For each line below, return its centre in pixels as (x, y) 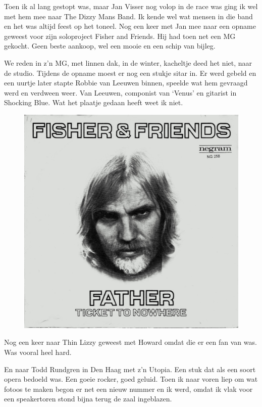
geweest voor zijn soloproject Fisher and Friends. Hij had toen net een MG (120, 36)
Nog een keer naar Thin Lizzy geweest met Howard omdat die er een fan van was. (130, 342)
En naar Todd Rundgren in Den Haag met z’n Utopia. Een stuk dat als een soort (130, 369)
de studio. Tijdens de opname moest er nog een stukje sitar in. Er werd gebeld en (130, 73)
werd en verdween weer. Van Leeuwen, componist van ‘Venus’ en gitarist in (120, 92)
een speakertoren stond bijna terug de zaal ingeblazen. (88, 399)
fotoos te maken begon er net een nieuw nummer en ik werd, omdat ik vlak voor (128, 389)
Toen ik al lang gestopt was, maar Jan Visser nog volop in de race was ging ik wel (131, 6)
